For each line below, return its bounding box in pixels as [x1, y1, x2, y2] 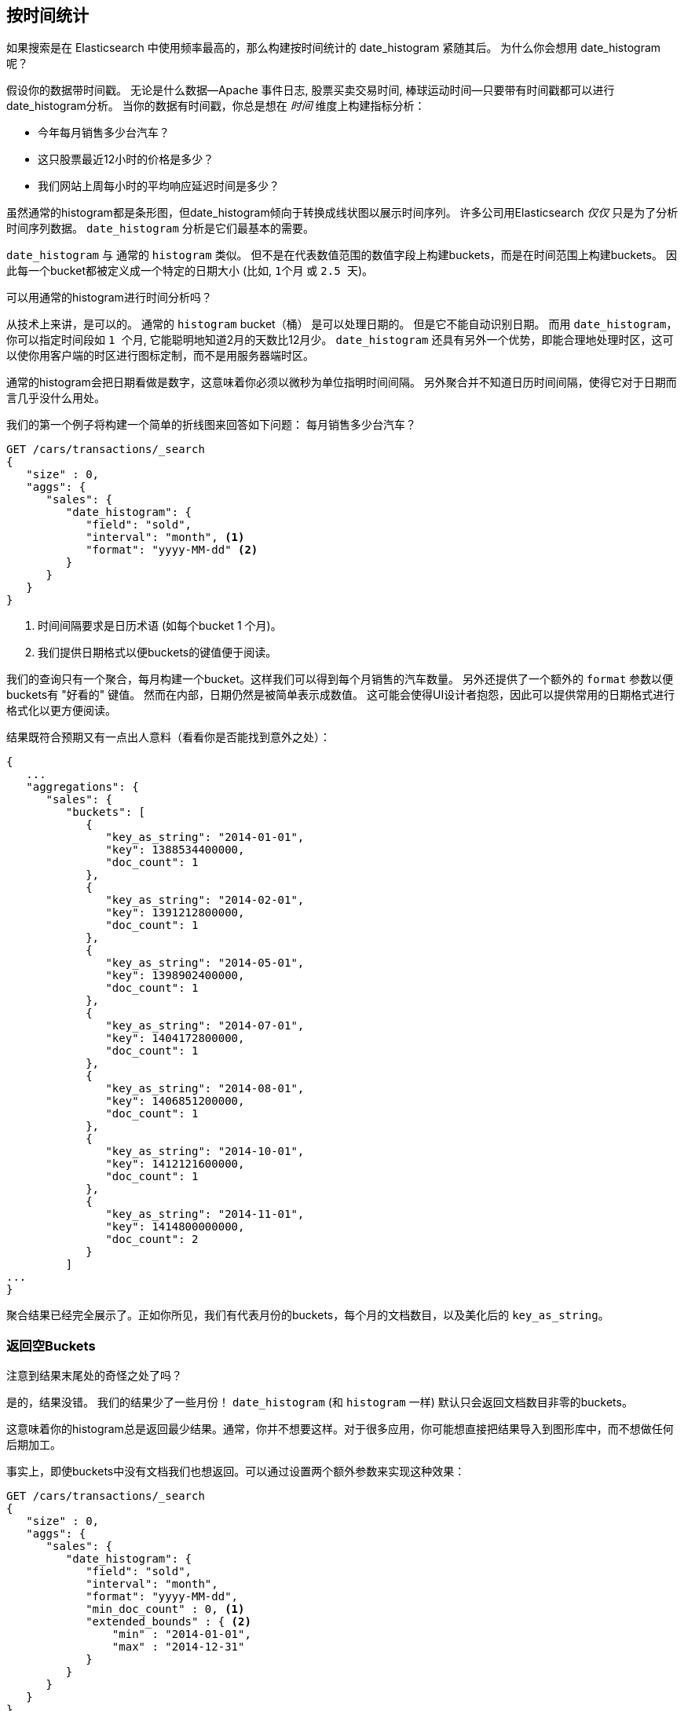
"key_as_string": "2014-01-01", [105, 831, 305, 844]
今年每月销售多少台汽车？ [38, 126, 170, 140]
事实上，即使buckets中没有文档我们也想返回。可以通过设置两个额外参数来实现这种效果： [6, 1464, 466, 1479]
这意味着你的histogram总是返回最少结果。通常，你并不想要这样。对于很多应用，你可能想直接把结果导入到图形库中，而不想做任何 [6, 1422, 674, 1436]
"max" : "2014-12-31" [112, 1640, 245, 1654]
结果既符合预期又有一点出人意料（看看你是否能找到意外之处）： [6, 730, 331, 744]
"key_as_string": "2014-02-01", [105, 894, 305, 907]
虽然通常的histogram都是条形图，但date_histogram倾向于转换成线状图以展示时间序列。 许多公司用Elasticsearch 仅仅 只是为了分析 [6, 206, 679, 220]
